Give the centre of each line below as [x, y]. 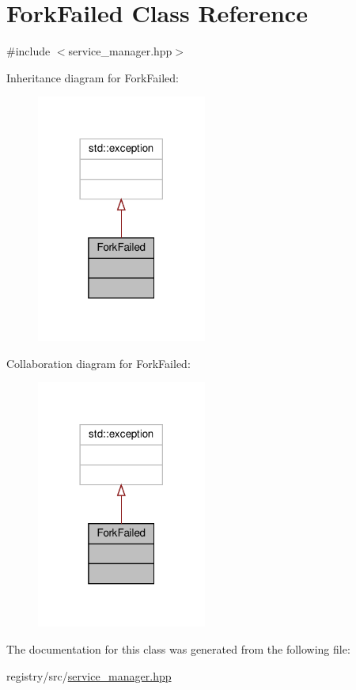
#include [28, 51]
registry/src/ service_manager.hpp [89, 675]
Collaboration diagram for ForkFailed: [98, 363]
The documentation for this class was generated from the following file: [178, 649]
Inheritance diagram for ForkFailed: [93, 77]
